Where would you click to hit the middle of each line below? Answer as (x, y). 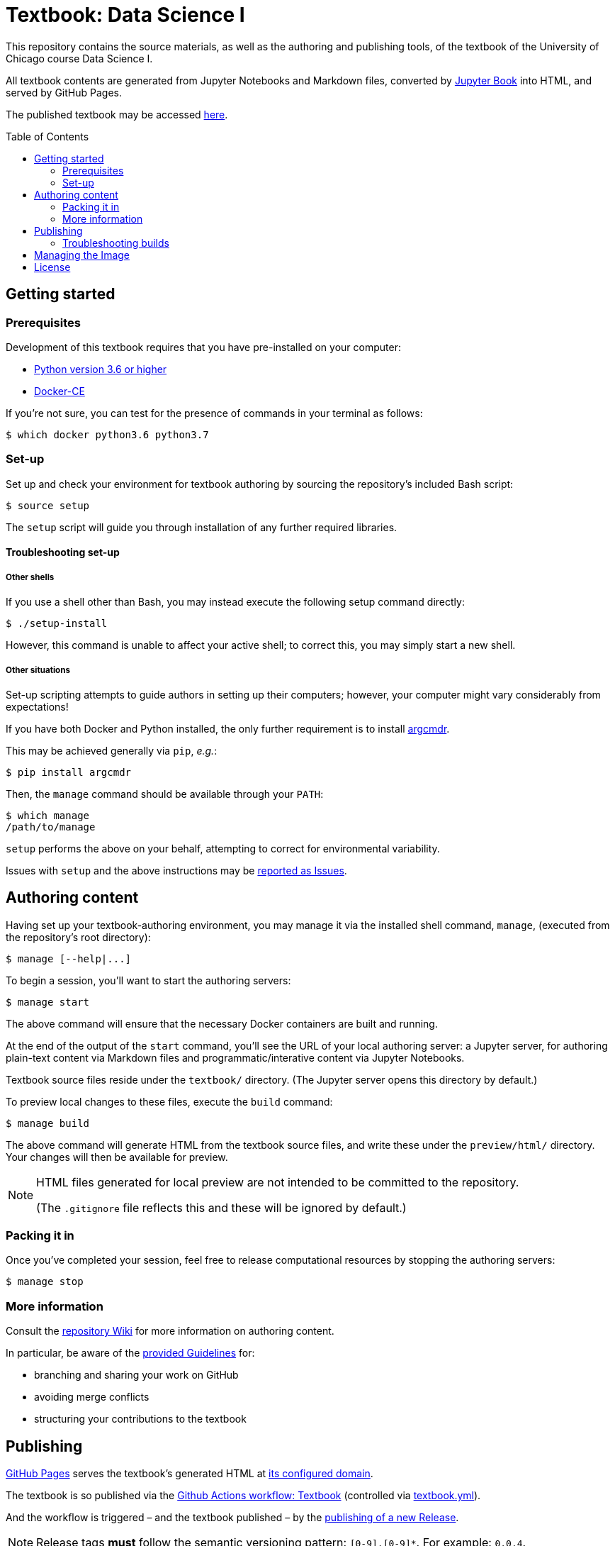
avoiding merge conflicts (92, 1397)
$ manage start (48, 1002)
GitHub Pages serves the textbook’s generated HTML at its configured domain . (190, 1474)
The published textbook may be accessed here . (117, 114)
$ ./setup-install (57, 624)
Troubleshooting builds (116, 243)
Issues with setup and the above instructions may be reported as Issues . (176, 870)
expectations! (37, 706)
